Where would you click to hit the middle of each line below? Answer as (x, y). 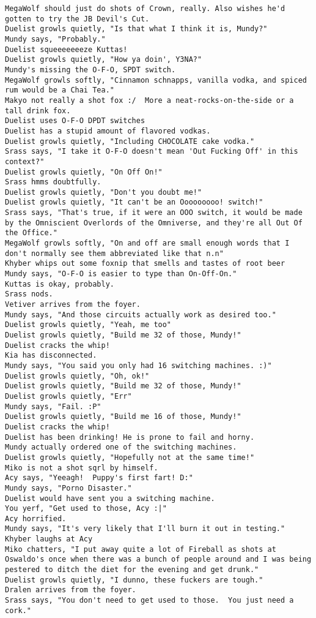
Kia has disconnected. (51, 356)
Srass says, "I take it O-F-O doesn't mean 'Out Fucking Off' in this (152, 152)
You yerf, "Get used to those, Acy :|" (86, 509)
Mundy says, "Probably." (55, 39)
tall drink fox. (38, 111)
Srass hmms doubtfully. (53, 182)
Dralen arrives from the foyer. (71, 590)
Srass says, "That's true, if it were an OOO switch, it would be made (154, 213)
